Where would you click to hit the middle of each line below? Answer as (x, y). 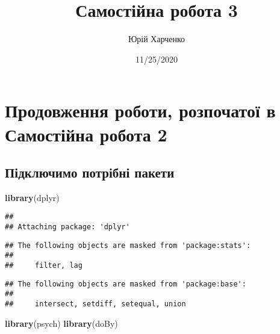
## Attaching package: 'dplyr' (67, 227)
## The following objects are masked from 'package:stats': (128, 245)
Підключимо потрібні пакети (90, 172)
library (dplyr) (32, 197)
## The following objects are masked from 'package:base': (126, 284)
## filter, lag (44, 266)
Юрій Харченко (157, 39)
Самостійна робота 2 (86, 134)
